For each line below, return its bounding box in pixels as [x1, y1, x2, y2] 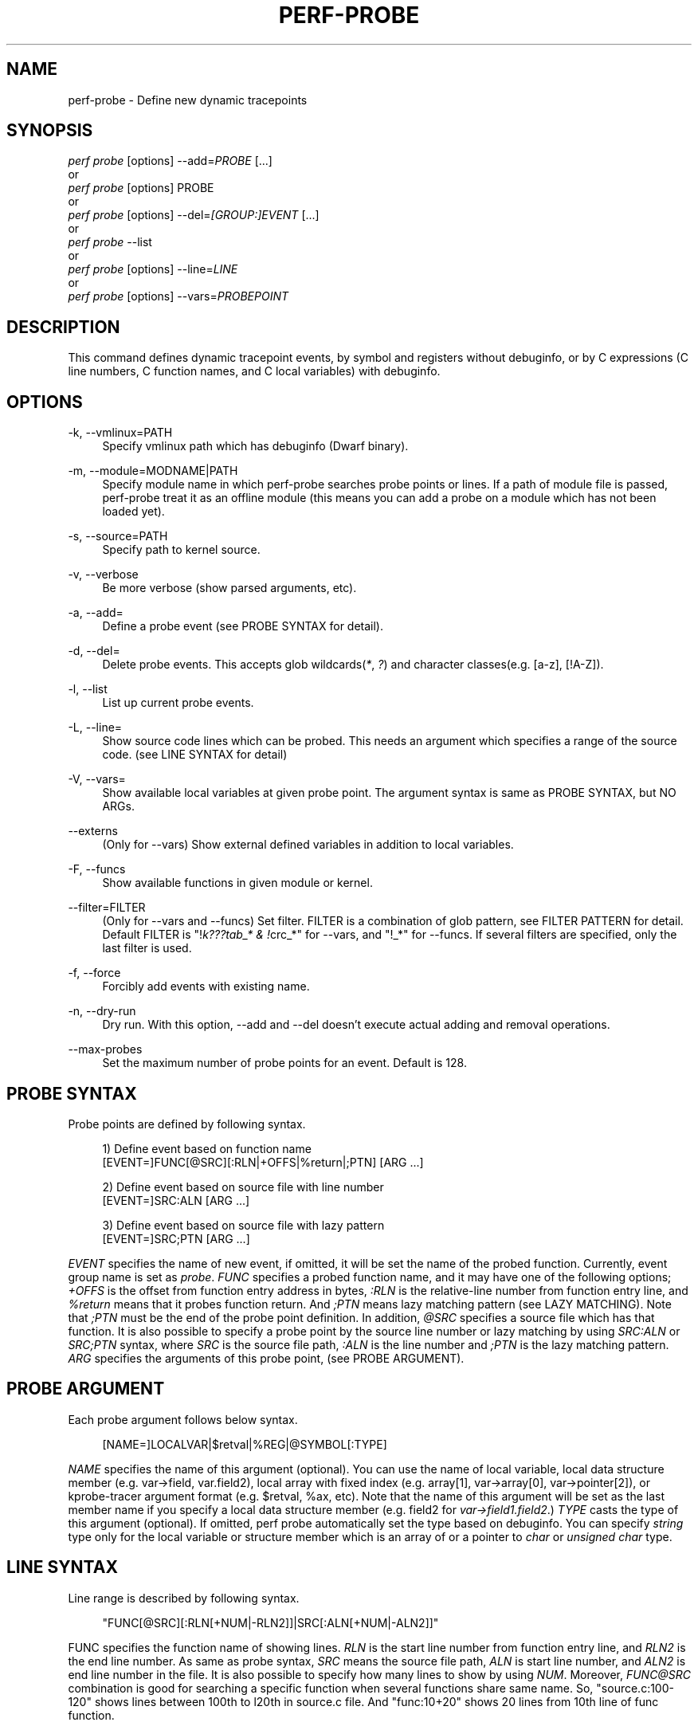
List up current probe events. [102, 696, 254, 710]
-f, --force [68, 966, 121, 980]
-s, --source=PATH [68, 529, 168, 543]
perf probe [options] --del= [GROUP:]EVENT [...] [68, 208, 320, 222]
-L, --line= [68, 720, 123, 735]
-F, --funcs [68, 862, 126, 877]
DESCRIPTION [6, 316, 120, 337]
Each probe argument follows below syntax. [68, 1412, 298, 1426]
